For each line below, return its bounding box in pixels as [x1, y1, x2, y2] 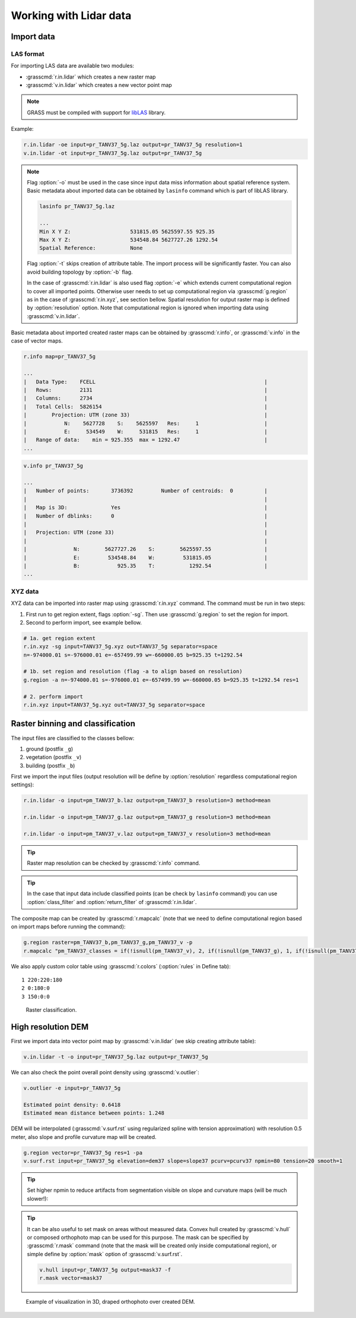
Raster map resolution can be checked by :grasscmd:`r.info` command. [27, 859, 201, 867]
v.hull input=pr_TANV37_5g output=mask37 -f [39, 1266, 171, 1273]
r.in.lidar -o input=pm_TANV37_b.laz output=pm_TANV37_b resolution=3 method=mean [23, 797, 271, 804]
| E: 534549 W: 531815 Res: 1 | [23, 428, 268, 435]
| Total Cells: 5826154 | [23, 403, 268, 410]
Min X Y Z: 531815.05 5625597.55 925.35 [39, 228, 215, 235]
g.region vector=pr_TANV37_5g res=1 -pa [23, 1149, 142, 1156]
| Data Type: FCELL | [23, 378, 268, 385]
